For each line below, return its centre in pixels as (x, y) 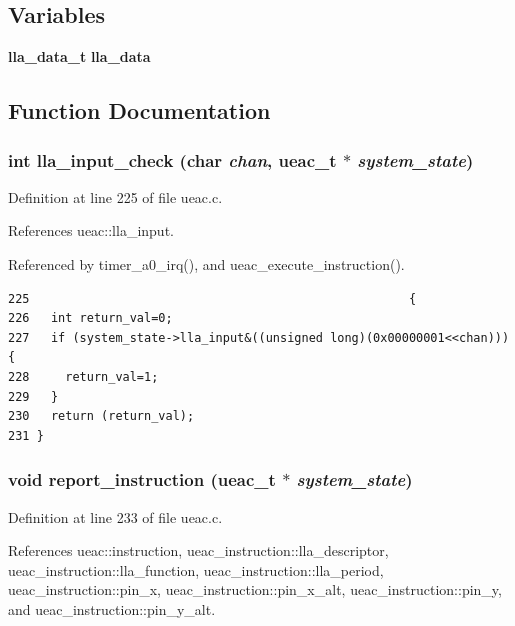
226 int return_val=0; (90, 318)
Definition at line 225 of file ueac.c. (115, 196)
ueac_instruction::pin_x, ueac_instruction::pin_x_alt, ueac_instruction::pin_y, (255, 589)
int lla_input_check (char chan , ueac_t (172, 159)
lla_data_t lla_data (79, 56)
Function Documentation (139, 110)
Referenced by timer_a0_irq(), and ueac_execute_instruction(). (206, 263)
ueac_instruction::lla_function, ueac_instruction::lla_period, (196, 569)
